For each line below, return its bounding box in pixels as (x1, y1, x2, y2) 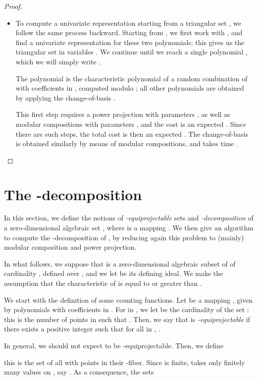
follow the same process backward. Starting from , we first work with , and (15, 27, 243, 38)
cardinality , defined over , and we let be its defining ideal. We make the (4, 268, 223, 278)
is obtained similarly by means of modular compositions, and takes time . (15, 138, 239, 149)
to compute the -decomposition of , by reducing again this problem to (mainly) (4, 232, 244, 242)
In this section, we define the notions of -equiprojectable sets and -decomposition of (4, 213, 254, 223)
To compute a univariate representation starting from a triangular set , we (15, 17, 241, 28)
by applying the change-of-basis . (15, 92, 116, 103)
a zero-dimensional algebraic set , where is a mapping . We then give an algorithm (4, 222, 254, 233)
